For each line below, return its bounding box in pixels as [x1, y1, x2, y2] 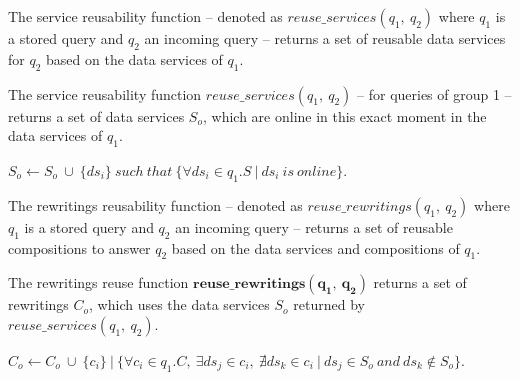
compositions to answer [8, 237, 151, 258]
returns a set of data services [8, 105, 185, 126]
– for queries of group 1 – [357, 83, 512, 104]
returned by [293, 294, 365, 315]
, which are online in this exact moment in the [202, 105, 487, 126]
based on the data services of [46, 48, 223, 69]
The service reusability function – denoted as [8, 6, 283, 26]
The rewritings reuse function [8, 272, 189, 293]
